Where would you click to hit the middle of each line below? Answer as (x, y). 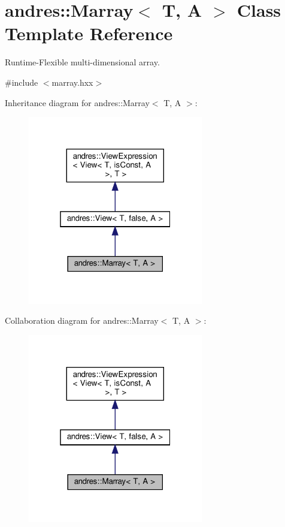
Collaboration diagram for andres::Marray (82, 320)
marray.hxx (72, 82)
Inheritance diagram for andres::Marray (77, 102)
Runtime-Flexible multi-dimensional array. (82, 62)
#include (22, 82)
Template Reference (89, 33)
